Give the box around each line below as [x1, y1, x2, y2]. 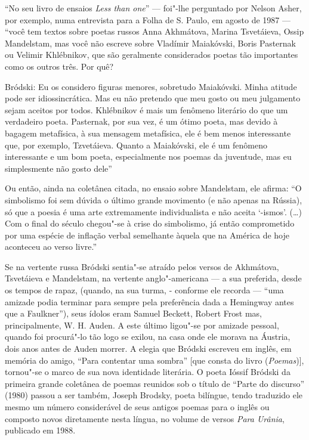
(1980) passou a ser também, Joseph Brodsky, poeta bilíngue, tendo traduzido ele [5, 389, 303, 401]
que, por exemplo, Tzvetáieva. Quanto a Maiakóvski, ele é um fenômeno [5, 138, 267, 151]
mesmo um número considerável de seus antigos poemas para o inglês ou [5, 401, 270, 413]
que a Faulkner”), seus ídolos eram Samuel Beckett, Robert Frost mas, [5, 307, 262, 320]
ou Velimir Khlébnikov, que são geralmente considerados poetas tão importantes [5, 48, 298, 61]
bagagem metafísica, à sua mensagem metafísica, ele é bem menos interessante [5, 126, 291, 139]
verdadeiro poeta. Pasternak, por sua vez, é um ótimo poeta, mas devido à [5, 115, 278, 128]
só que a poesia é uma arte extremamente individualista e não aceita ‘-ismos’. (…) [5, 205, 302, 218]
